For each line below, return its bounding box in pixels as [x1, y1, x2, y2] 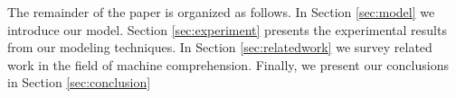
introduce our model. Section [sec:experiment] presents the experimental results [7, 20, 447, 39]
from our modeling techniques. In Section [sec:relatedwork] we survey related [7, 38, 432, 57]
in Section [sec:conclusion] [7, 73, 151, 92]
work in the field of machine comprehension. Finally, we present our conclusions [7, 55, 449, 74]
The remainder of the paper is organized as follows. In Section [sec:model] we [7, 3, 435, 21]
